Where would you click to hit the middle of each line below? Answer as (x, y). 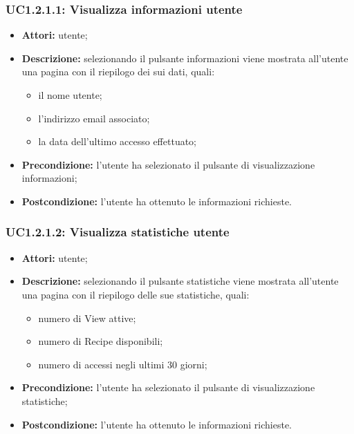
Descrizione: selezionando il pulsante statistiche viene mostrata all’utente (180, 281)
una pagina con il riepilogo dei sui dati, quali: (118, 72)
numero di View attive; (87, 318)
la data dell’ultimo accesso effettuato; (118, 141)
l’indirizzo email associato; (94, 118)
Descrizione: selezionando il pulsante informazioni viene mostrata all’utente (185, 58)
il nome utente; (70, 95)
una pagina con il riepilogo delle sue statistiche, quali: (136, 294)
